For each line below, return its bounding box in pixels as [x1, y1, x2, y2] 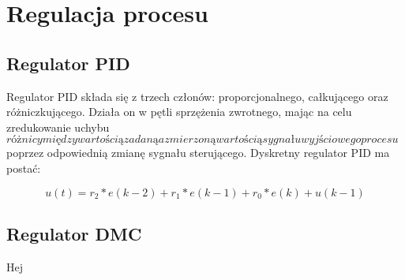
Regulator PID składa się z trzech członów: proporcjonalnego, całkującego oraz [6, 88, 388, 104]
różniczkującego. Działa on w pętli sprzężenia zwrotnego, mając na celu [6, 103, 352, 120]
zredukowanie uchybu [6, 118, 110, 135]
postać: [6, 159, 41, 176]
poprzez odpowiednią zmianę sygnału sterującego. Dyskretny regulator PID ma [6, 144, 390, 161]
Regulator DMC [6, 221, 142, 245]
